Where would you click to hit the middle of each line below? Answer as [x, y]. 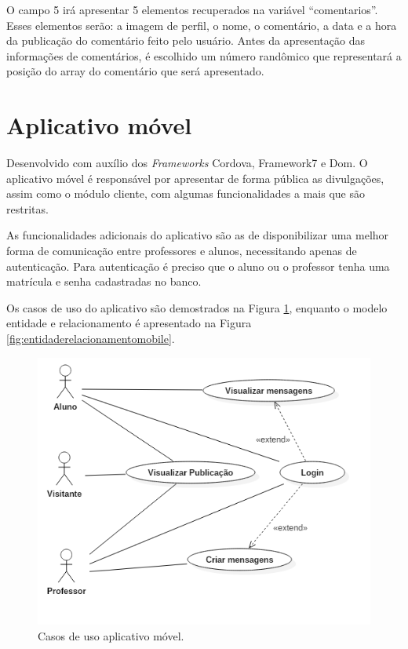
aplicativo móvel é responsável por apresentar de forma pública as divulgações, [195, 178]
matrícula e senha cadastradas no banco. [104, 281]
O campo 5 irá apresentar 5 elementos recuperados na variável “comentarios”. [192, 9]
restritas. [27, 208]
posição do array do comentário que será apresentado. [135, 71]
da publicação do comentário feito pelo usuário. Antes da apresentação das [186, 40]
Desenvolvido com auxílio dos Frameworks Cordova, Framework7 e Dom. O [187, 163]
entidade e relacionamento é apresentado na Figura [129, 323]
